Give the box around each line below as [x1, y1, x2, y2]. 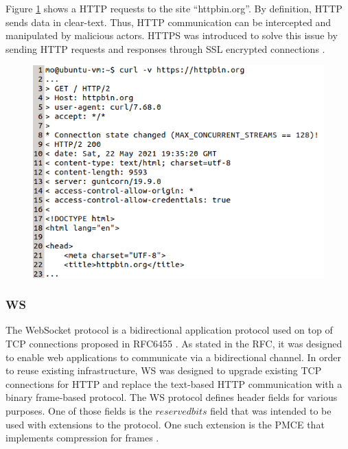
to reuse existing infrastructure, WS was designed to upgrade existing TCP [5, 363, 322, 378]
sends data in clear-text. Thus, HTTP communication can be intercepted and [5, 14, 332, 29]
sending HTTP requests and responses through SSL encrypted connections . [5, 41, 325, 56]
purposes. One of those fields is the [5, 403, 152, 417]
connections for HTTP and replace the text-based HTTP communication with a [5, 376, 343, 391]
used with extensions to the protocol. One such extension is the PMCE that [5, 417, 325, 431]
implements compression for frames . [5, 430, 159, 445]
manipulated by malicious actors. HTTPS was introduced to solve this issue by [5, 28, 338, 43]
